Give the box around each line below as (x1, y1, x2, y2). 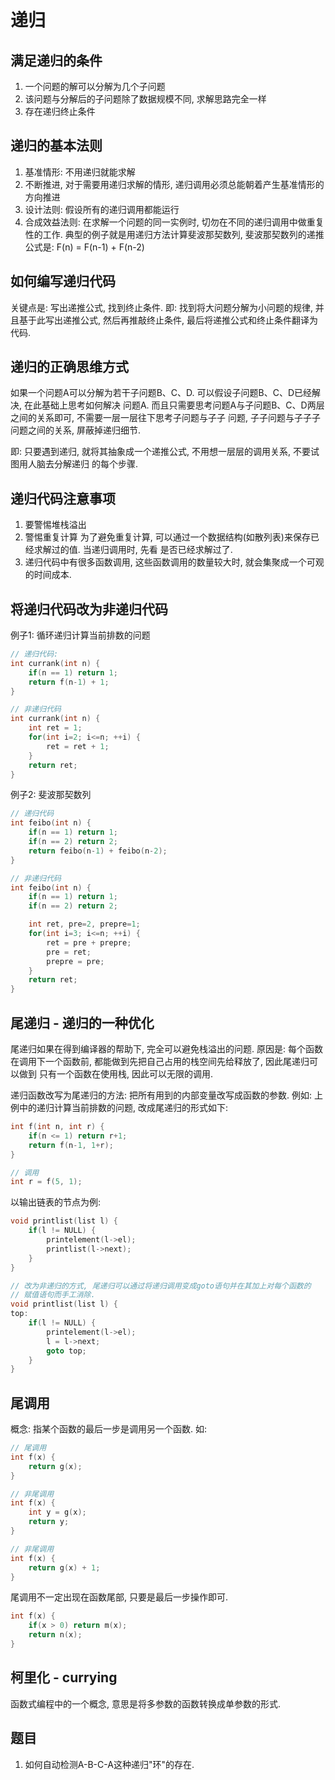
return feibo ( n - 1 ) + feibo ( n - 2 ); (28, 846, 168, 856)
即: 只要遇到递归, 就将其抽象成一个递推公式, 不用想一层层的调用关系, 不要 (10, 446, 311, 458)
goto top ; (46, 1346, 87, 1356)
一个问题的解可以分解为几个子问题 (24, 81, 166, 92)
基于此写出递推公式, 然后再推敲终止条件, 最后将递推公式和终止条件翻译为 (18, 314, 318, 326)
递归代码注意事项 (10, 490, 116, 507)
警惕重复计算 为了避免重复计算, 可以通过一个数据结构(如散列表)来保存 (24, 531, 311, 543)
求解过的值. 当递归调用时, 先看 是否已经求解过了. (33, 544, 233, 556)
